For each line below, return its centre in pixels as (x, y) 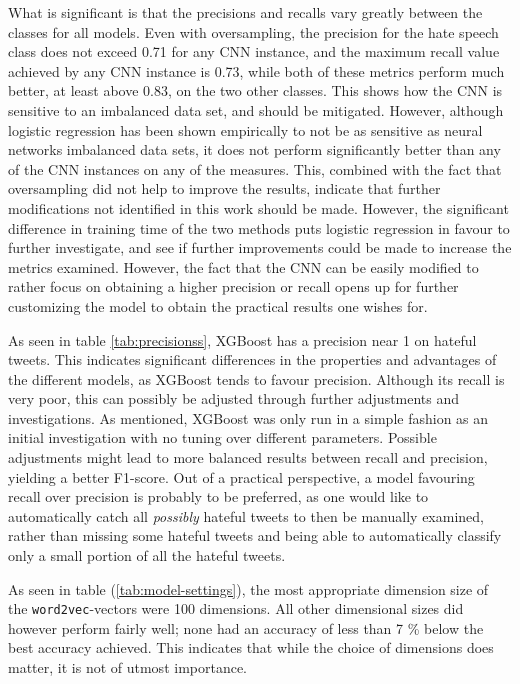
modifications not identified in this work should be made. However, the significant (258, 207)
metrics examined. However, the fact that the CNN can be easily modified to (243, 266)
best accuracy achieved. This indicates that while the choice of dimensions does (251, 647)
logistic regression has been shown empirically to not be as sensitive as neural (245, 129)
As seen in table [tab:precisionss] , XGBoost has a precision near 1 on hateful (242, 339)
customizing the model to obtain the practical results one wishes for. (218, 305)
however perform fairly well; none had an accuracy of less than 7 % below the (246, 627)
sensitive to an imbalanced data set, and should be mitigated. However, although (256, 109)
